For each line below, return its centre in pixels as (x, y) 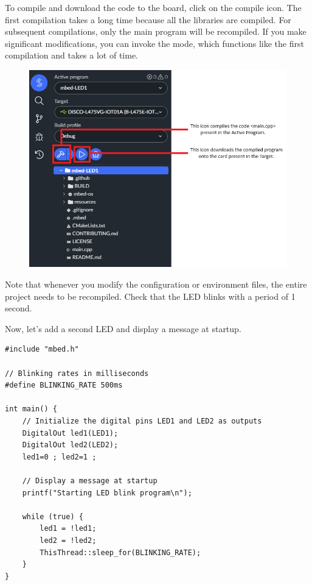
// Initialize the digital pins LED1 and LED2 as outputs (142, 421)
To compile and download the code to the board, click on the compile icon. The (153, 7)
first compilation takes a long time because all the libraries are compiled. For (148, 19)
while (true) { (53, 516)
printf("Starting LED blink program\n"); (107, 493)
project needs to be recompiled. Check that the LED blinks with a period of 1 (150, 296)
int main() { (31, 409)
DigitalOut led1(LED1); (70, 433)
